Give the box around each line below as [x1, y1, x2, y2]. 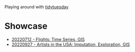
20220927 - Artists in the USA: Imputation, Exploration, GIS [11, 42, 130, 47]
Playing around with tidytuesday [4, 4, 69, 10]
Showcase [4, 21, 48, 31]
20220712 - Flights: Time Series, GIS [11, 36, 85, 42]
